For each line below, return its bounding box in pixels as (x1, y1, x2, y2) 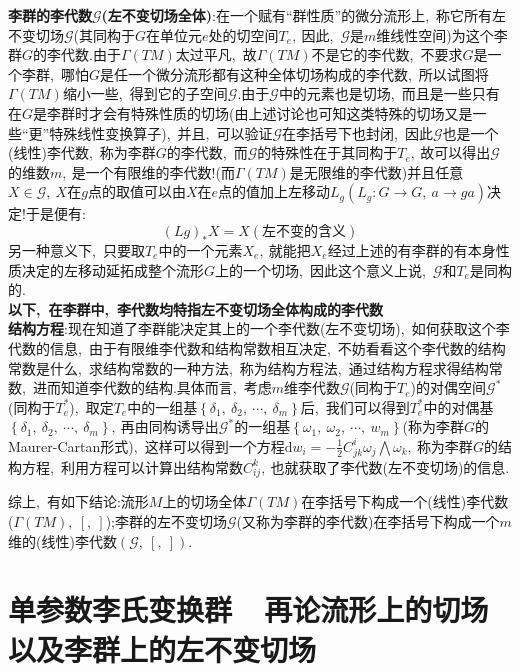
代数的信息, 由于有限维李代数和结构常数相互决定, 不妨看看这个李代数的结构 (8, 337, 506, 358)
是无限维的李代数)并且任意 (289, 161, 464, 182)
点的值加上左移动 (218, 181, 331, 202)
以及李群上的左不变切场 (8, 628, 317, 669)
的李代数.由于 (33, 44, 121, 65)
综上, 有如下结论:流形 (8, 491, 149, 512)
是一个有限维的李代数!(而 (71, 161, 235, 182)
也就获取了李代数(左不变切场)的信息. (270, 456, 510, 477)
